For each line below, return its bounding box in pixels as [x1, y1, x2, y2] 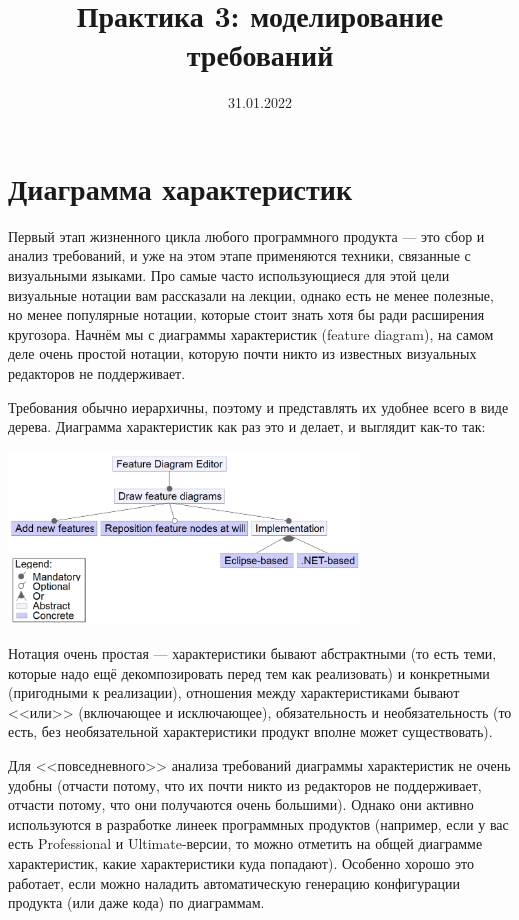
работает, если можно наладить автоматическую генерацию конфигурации [8, 872, 460, 893]
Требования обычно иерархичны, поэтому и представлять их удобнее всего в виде [8, 396, 509, 417]
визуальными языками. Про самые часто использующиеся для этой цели [8, 265, 450, 286]
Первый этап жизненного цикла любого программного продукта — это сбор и [8, 225, 485, 246]
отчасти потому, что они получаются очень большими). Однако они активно [8, 794, 474, 815]
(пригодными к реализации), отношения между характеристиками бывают [8, 682, 460, 703]
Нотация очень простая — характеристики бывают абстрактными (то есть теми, [8, 643, 497, 664]
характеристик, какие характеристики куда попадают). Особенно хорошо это [8, 852, 474, 873]
